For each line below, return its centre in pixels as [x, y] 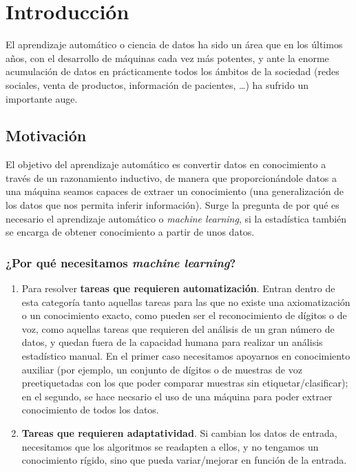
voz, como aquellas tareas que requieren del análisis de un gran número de [178, 328]
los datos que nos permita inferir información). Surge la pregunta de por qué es [172, 205]
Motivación [46, 135]
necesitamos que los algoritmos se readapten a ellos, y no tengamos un [170, 446]
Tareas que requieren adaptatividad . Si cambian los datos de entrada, [179, 433]
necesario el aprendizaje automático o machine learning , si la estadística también [176, 218]
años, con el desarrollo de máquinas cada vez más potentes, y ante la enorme [167, 58]
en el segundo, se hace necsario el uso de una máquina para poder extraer [177, 396]
